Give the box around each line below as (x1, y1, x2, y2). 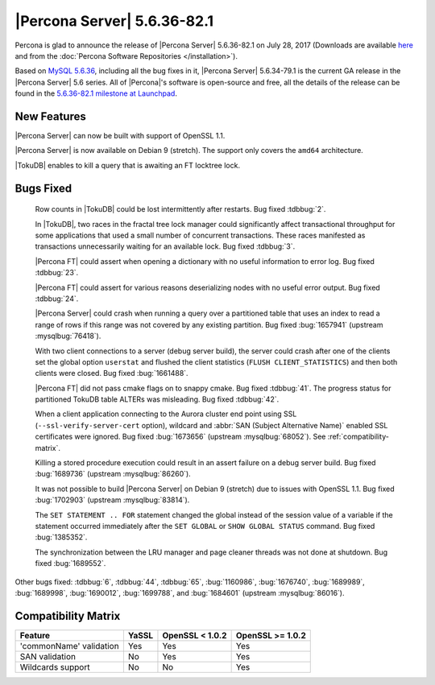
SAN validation (19, 650, 77, 662)
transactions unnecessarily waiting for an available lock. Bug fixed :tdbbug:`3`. (35, 241, 296, 251)
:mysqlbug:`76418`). (35, 331, 101, 341)
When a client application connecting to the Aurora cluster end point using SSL (35, 409, 297, 419)
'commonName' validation (19, 640, 120, 651)
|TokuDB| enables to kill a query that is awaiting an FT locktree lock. (14, 160, 241, 170)
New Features (14, 109, 86, 123)
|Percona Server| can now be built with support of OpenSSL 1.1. (14, 131, 226, 141)
